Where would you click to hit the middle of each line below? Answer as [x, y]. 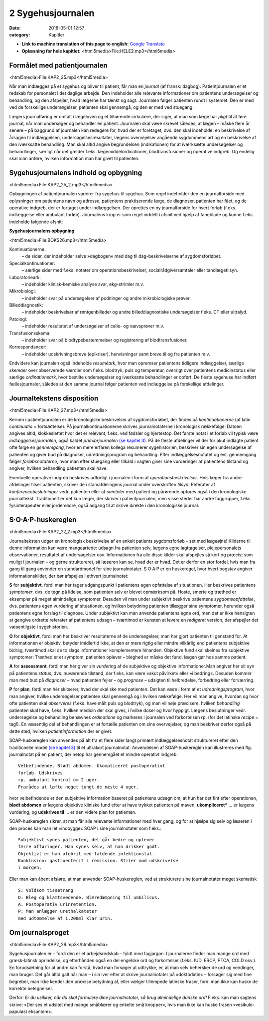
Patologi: [18, 319]
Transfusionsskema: [30, 333]
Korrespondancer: [28, 347]
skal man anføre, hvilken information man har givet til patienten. [74, 158]
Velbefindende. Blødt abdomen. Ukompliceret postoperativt [92, 766]
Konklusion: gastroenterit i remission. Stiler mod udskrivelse [98, 861]
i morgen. [30, 868]
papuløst [18, 1012]
